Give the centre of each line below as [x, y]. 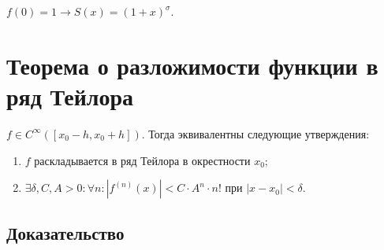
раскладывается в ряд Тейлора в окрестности [142, 160]
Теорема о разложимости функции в [192, 65]
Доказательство [65, 233]
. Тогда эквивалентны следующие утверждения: [255, 133]
